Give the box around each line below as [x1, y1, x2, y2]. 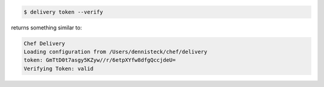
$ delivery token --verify [23, 8, 103, 15]
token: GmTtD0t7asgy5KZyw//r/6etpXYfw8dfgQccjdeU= [23, 57, 176, 64]
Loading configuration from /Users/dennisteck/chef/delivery [23, 48, 208, 55]
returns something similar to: [11, 24, 82, 31]
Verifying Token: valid [23, 65, 94, 72]
